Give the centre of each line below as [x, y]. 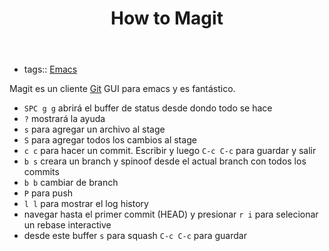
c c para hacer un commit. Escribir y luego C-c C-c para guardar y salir [170, 151]
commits [41, 172]
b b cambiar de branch [71, 183]
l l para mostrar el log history [86, 204]
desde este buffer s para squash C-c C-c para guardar [135, 236]
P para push [48, 193]
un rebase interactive [67, 225]
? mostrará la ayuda [64, 119]
